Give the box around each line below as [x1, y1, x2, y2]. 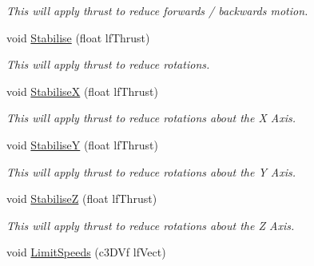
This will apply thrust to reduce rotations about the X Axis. [6, 109, 296, 126]
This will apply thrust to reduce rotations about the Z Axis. [6, 216, 295, 233]
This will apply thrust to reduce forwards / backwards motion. [6, 2, 308, 18]
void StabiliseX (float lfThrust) [6, 82, 159, 99]
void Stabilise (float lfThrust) [6, 29, 150, 46]
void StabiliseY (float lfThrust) [6, 136, 159, 153]
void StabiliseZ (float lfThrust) [6, 190, 157, 207]
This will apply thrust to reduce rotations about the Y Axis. [6, 163, 296, 180]
